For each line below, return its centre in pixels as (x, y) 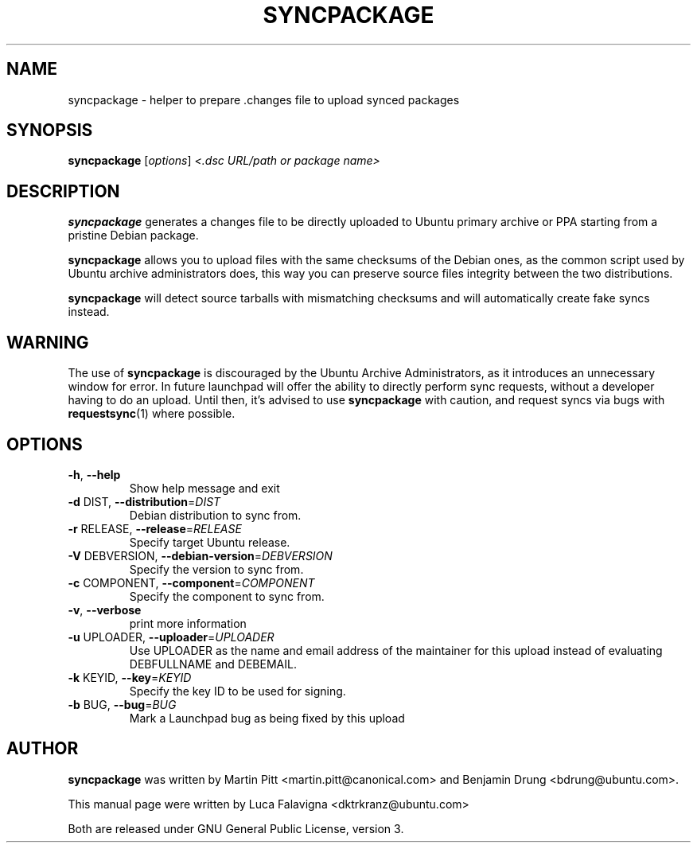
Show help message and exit (204, 488)
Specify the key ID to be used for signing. (238, 691)
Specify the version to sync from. (216, 569)
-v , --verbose (105, 609)
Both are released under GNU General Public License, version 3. (236, 828)
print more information (188, 623)
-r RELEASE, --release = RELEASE (155, 528)
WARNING (48, 342)
